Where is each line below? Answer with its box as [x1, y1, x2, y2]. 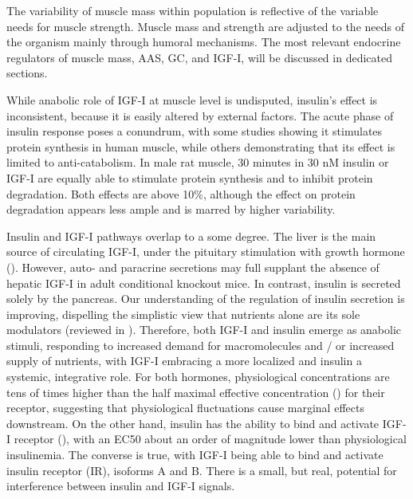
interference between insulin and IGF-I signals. [6, 477, 235, 494]
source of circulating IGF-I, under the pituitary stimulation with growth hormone [6, 243, 405, 260]
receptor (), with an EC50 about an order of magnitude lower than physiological [14, 430, 407, 447]
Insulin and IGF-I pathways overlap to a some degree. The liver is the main [6, 227, 376, 244]
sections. [6, 65, 48, 81]
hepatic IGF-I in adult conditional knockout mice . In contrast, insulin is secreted [6, 274, 401, 291]
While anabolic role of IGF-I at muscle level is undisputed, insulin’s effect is [6, 91, 378, 108]
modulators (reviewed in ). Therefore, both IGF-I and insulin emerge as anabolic [6, 321, 402, 338]
